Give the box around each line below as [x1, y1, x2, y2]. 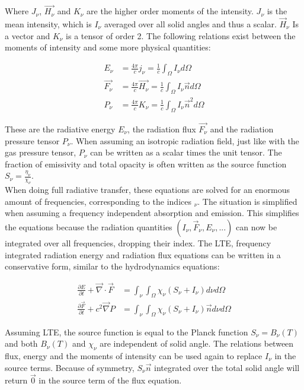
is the [267, 5, 287, 17]
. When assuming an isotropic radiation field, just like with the [71, 134, 299, 147]
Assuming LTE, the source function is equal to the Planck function [5, 325, 248, 338]
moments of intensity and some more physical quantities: [5, 41, 211, 53]
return [5, 374, 28, 386]
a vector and [5, 29, 50, 42]
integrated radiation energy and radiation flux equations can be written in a [5, 248, 281, 261]
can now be [236, 220, 277, 233]
